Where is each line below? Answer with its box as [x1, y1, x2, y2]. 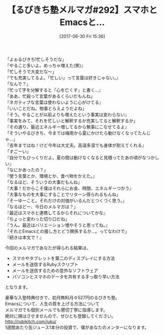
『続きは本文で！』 [5, 234, 44, 240]
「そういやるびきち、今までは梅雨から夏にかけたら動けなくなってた [5, 130, 142, 136]
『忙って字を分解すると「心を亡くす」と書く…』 [5, 87, 103, 93]
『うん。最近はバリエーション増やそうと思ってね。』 [5, 222, 110, 228]
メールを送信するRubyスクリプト [12, 261, 79, 267]
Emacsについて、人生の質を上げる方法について [5, 301, 100, 307]
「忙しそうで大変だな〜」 [5, 68, 57, 74]
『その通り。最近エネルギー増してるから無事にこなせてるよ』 [5, 124, 130, 130]
